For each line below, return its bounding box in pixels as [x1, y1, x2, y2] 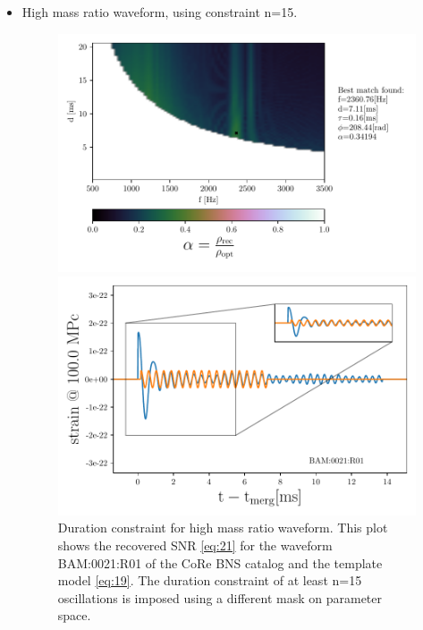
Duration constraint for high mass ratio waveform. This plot [57, 518, 388, 537]
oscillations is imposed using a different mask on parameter [57, 588, 383, 607]
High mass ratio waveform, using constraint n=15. [21, 3, 298, 21]
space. [57, 606, 91, 625]
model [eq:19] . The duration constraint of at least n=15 [57, 571, 362, 590]
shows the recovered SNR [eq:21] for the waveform [57, 535, 333, 554]
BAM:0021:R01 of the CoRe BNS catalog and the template [57, 553, 383, 572]
